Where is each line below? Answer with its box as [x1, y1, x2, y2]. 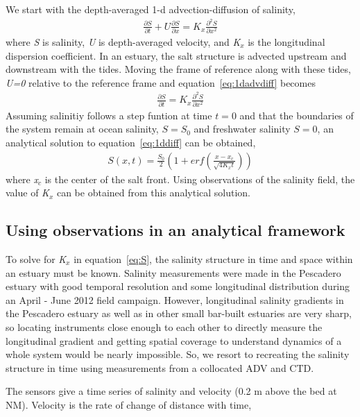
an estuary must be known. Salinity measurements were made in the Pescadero [6, 265, 341, 280]
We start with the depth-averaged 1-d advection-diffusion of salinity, [6, 2, 295, 16]
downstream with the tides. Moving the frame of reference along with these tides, [6, 62, 351, 76]
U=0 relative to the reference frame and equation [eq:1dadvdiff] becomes [6, 75, 316, 90]
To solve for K [6, 252, 67, 266]
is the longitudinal [248, 35, 325, 49]
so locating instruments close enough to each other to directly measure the [6, 319, 323, 334]
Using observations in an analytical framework [6, 219, 345, 241]
